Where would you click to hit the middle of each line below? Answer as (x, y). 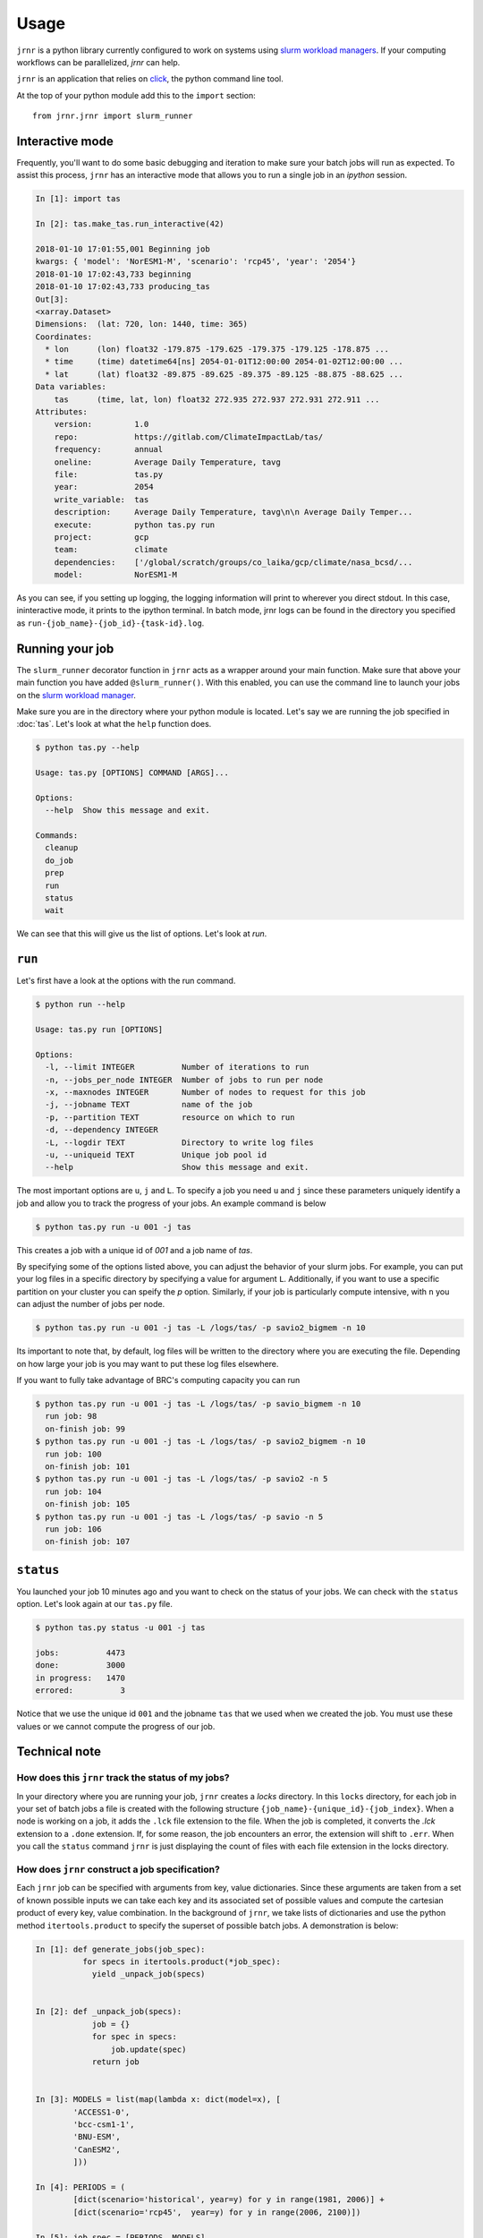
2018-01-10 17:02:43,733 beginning (113, 274)
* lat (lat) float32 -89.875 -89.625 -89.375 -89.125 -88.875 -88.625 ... (225, 374)
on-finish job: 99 (85, 1429)
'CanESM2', (97, 2149)
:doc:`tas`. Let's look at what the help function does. (114, 724)
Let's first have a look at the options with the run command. (126, 981)
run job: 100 (73, 1454)
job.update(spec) (148, 2049)
